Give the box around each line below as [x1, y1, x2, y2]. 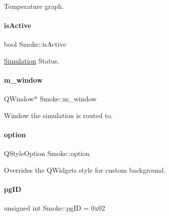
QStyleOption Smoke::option [4, 148, 90, 158]
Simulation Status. [4, 55, 60, 65]
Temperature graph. [4, 1, 64, 11]
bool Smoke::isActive [4, 39, 66, 49]
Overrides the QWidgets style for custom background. [4, 164, 166, 175]
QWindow [4, 93, 34, 104]
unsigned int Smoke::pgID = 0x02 [4, 203, 105, 213]
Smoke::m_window [40, 93, 97, 104]
